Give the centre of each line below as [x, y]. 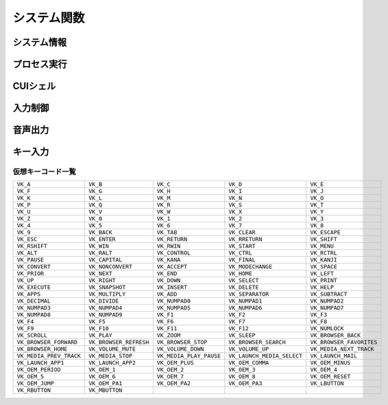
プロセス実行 [40, 64]
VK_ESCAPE [325, 232]
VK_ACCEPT [172, 267]
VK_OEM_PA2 [174, 383]
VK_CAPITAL [105, 260]
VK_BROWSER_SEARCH [257, 342]
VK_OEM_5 [31, 377]
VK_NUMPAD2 [327, 301]
